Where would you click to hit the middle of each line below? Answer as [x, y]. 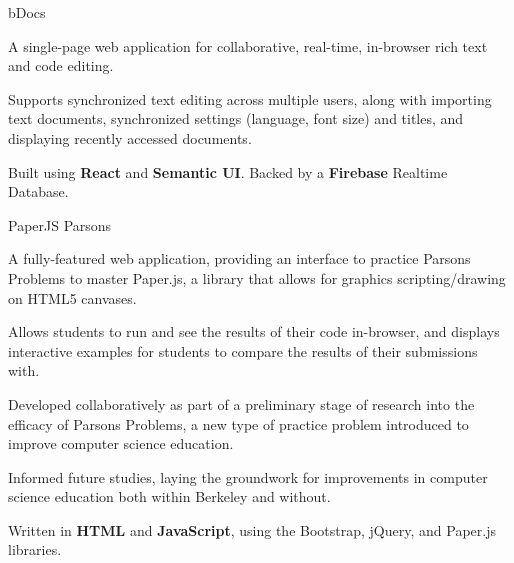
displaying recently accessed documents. [130, 137]
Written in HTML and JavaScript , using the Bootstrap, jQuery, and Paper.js [252, 529]
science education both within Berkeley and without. [169, 496]
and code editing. [61, 65]
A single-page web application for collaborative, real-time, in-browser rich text [248, 45]
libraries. [35, 549]
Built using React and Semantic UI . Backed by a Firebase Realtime [228, 171]
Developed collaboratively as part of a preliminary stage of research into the [241, 403]
